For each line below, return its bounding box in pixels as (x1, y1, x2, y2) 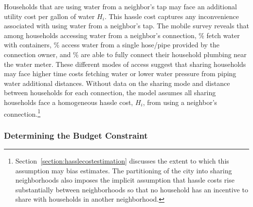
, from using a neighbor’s (143, 97, 217, 107)
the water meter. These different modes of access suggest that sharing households (4, 59, 246, 69)
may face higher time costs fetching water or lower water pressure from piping (4, 68, 236, 79)
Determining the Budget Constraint (4, 129, 148, 141)
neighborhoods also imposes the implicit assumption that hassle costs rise (15, 175, 235, 185)
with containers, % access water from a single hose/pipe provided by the (4, 40, 220, 50)
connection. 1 (4, 107, 41, 119)
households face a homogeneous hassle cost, (4, 97, 133, 107)
